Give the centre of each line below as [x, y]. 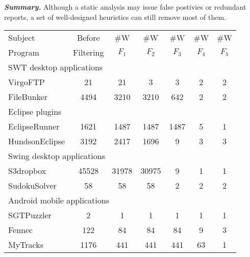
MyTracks [26, 245]
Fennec [21, 230]
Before [88, 38]
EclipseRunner [34, 126]
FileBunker [28, 97]
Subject [22, 38]
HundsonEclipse [37, 141]
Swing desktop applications [57, 156]
